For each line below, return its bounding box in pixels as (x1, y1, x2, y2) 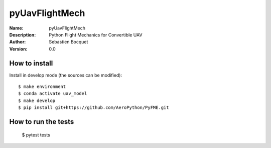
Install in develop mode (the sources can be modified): (9, 72, 122, 78)
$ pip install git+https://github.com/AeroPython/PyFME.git (18, 105, 169, 110)
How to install (9, 59, 53, 67)
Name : (9, 25, 24, 31)
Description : (9, 31, 36, 37)
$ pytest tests (22, 131, 50, 137)
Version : (9, 45, 28, 52)
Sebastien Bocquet (49, 39, 88, 45)
